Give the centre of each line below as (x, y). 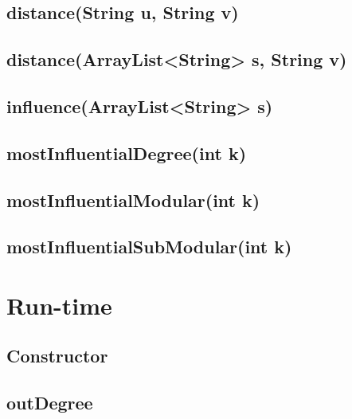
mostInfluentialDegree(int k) (127, 153)
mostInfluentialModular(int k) (133, 200)
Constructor (57, 356)
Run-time (59, 305)
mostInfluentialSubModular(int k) (149, 247)
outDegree (50, 403)
